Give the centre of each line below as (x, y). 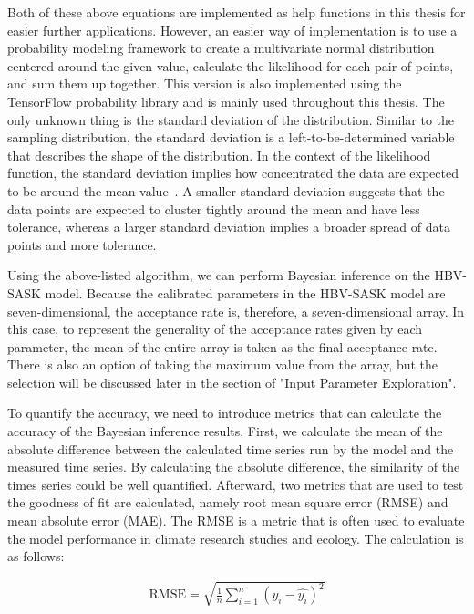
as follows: (36, 556)
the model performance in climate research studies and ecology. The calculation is (236, 538)
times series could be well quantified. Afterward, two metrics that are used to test (236, 484)
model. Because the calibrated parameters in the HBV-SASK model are (245, 292)
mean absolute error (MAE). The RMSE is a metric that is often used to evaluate (236, 520)
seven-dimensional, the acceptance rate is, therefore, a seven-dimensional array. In (236, 311)
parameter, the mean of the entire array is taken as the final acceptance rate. (222, 346)
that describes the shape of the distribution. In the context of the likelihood (219, 155)
